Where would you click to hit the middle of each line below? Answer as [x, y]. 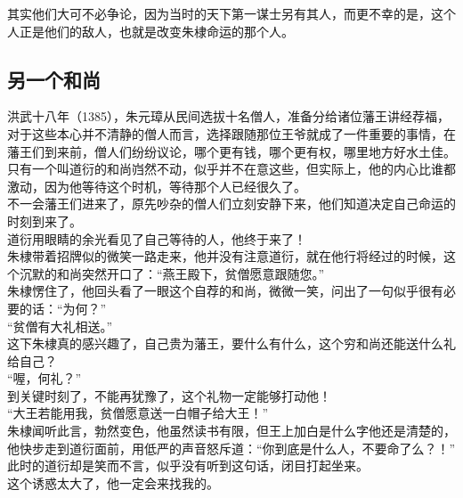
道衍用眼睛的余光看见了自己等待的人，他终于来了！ [157, 238]
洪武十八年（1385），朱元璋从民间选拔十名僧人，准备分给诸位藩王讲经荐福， [228, 116]
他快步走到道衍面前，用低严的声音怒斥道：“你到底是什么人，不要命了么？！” [231, 448]
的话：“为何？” [63, 308]
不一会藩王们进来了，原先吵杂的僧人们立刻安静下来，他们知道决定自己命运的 [231, 204]
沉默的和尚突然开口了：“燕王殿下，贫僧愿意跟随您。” [172, 273]
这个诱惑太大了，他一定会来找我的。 [113, 482]
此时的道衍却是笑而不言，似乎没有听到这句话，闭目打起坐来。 [188, 465]
